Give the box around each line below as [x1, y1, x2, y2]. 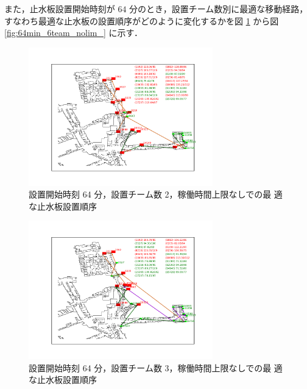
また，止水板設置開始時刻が [4, 2, 115, 15]
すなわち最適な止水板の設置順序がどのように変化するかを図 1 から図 [4, 14, 279, 27]
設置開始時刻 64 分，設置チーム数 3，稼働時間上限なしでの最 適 [29, 361, 283, 374]
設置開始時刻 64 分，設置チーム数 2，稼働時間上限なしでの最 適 [29, 188, 283, 201]
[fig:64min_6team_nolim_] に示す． [4, 26, 143, 39]
